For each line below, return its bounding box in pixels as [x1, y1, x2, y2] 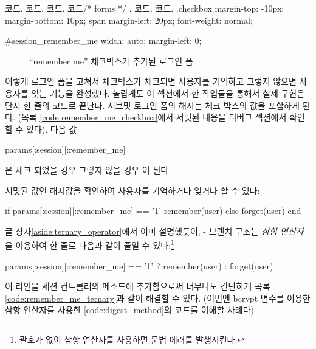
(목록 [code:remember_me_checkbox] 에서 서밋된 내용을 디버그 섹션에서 [18, 111, 287, 123]
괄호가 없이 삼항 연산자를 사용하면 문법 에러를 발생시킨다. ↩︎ [19, 333, 245, 345]
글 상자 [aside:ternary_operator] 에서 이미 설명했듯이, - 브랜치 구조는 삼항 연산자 [5, 224, 304, 237]
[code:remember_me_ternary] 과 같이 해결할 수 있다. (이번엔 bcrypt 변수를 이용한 [5, 291, 311, 304]
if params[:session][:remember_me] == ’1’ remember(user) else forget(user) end [5, 204, 301, 217]
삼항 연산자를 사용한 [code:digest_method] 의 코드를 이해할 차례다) [5, 303, 255, 316]
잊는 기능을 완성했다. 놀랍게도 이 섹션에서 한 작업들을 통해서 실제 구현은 [31, 86, 305, 99]
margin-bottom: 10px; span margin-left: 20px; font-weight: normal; [5, 13, 253, 26]
